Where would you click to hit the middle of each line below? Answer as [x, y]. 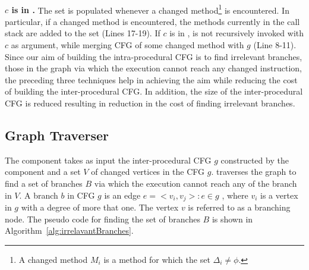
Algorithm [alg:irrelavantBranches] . [69, 230]
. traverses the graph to [254, 172]
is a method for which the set [157, 259]
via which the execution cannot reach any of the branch [196, 183]
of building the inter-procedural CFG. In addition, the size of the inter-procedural [154, 91]
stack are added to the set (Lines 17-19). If [83, 33]
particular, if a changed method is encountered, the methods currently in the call [152, 21]
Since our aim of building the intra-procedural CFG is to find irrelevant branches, [154, 56]
